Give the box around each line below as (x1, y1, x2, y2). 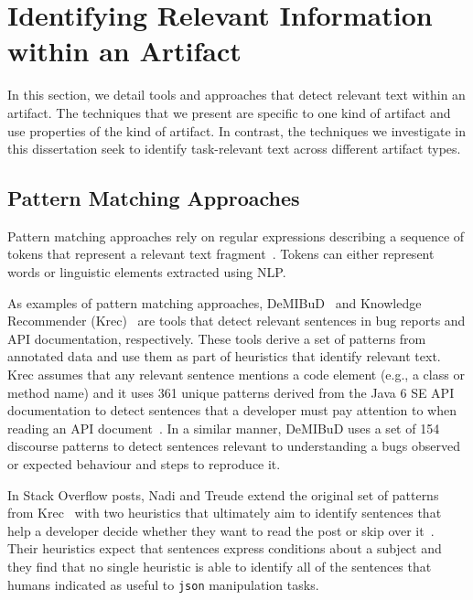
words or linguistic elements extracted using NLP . (7, 262, 286, 282)
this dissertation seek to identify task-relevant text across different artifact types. (7, 139, 461, 158)
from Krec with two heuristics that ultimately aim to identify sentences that (7, 503, 442, 522)
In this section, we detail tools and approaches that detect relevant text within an (7, 85, 466, 104)
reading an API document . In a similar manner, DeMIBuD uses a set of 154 (7, 418, 440, 437)
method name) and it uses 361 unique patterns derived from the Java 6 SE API (7, 382, 455, 402)
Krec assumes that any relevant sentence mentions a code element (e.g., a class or (7, 365, 465, 384)
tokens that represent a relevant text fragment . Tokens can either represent (7, 244, 435, 263)
